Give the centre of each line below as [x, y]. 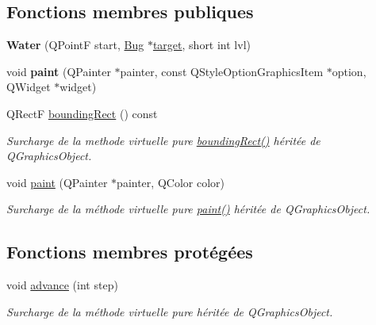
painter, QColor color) [171, 182]
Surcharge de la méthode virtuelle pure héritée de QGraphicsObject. [170, 311]
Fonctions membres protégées [130, 252]
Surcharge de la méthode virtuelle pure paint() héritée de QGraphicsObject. [188, 209]
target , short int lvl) [201, 45]
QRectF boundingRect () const [82, 113]
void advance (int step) [62, 285]
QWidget [29, 87]
